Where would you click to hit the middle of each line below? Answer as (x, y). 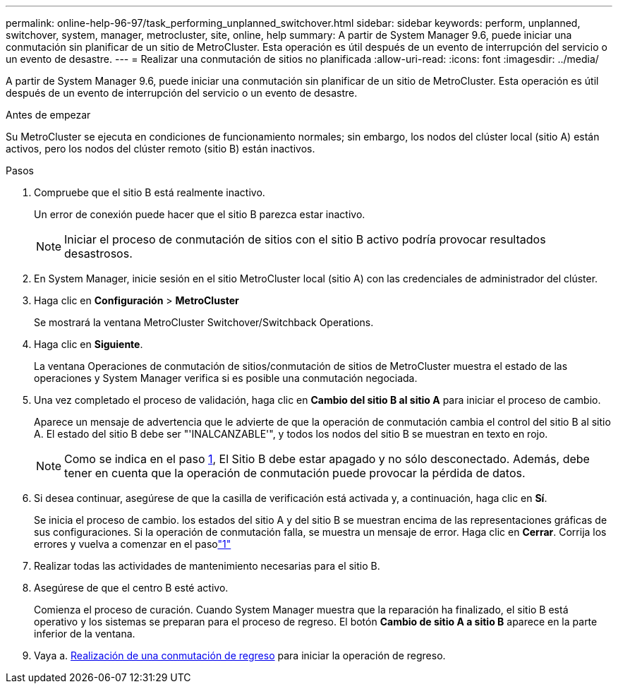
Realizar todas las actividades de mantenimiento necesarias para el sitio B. (207, 566)
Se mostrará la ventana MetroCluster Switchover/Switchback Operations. (204, 322)
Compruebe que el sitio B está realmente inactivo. (150, 192)
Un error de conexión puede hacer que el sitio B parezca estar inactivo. (200, 214)
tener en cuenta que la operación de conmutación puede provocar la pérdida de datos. (295, 473)
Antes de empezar (48, 115)
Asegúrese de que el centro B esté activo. (131, 588)
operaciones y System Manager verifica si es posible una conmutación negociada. (226, 378)
